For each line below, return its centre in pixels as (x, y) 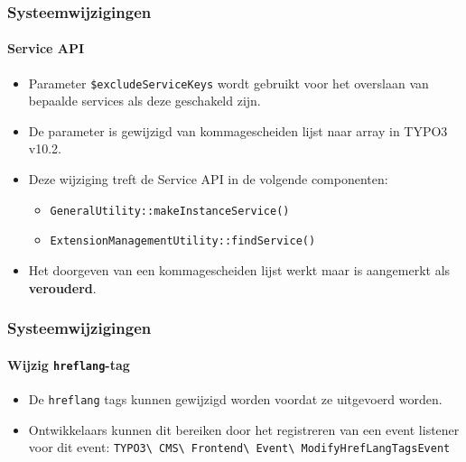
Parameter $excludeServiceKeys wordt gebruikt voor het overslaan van (228, 83)
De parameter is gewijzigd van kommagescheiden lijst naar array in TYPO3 (238, 130)
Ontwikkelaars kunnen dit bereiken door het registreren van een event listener (244, 429)
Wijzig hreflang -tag (69, 364)
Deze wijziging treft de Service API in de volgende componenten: (208, 179)
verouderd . (62, 287)
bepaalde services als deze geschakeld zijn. (144, 101)
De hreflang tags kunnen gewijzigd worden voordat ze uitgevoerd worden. (235, 398)
